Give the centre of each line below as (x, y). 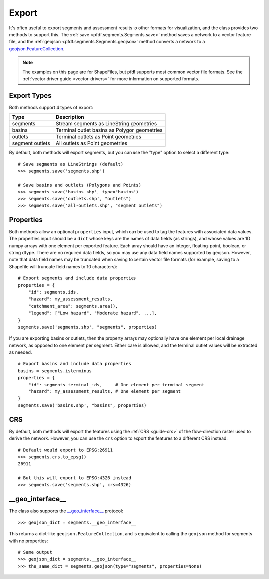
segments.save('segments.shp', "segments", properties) (88, 327)
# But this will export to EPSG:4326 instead (75, 478)
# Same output (35, 552)
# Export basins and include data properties (75, 364)
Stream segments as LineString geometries (106, 124)
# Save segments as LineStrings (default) (71, 164)
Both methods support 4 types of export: (51, 107)
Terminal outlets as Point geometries (99, 137)
